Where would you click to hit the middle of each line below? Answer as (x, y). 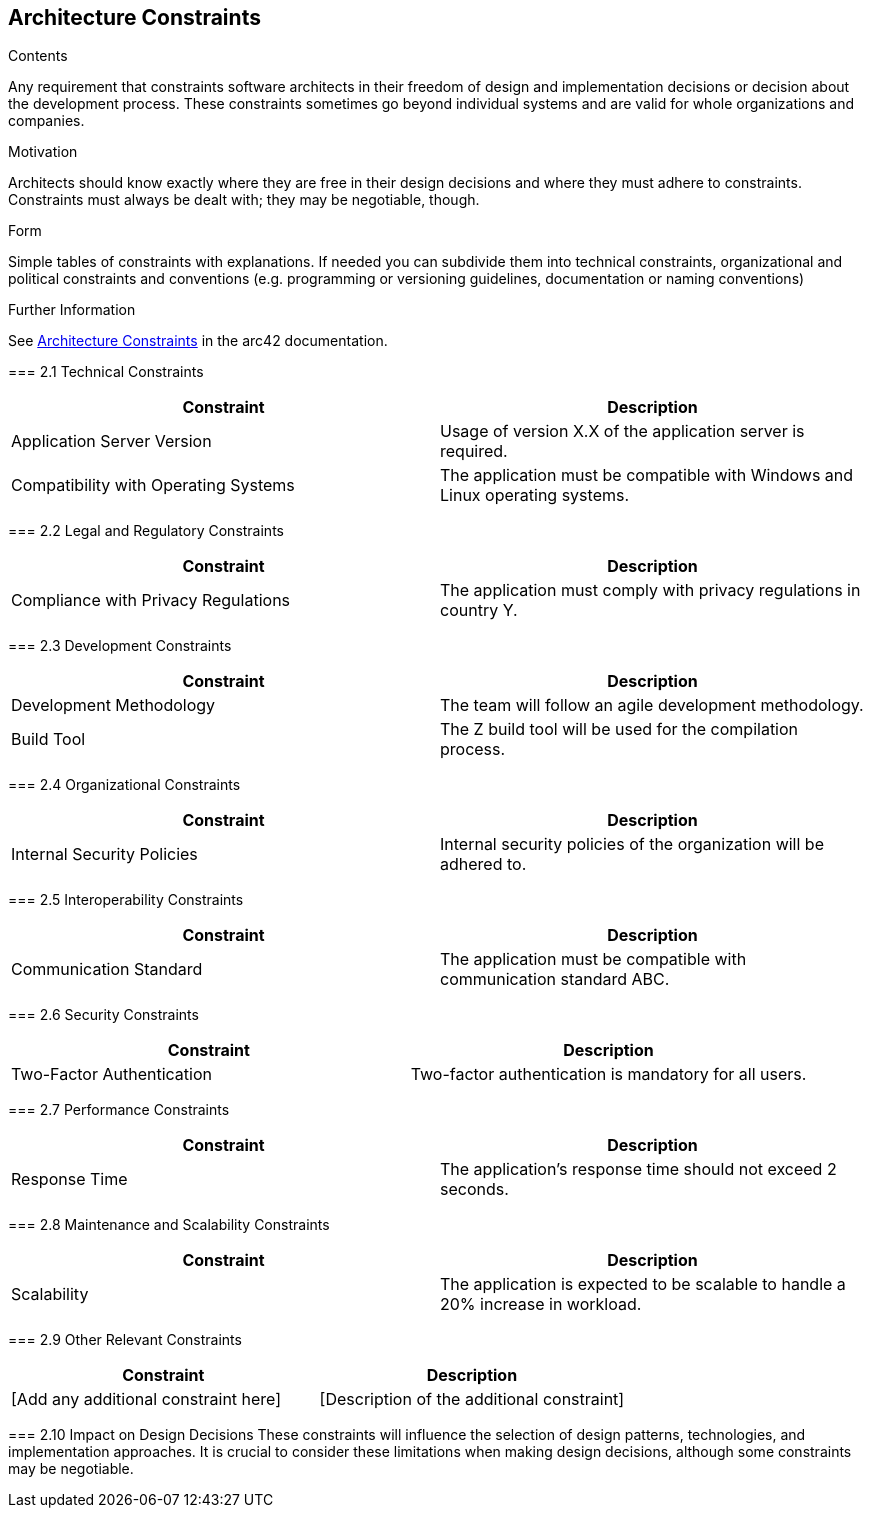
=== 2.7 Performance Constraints (119, 1110)
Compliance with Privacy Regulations (151, 600)
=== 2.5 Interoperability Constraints (126, 900)
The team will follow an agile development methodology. (652, 705)
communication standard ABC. (555, 979)
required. (474, 451)
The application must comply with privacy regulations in (650, 590)
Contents (38, 56)
